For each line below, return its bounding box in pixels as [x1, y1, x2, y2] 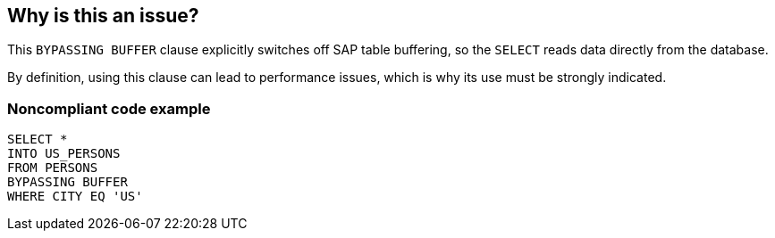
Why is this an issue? [7, 4, 199, 27]
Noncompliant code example [7, 99, 211, 118]
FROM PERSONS [7, 160, 98, 176]
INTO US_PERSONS [7, 146, 121, 161]
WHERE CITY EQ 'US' [7, 189, 143, 204]
